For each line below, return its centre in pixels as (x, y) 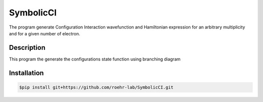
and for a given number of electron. (45, 33)
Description (27, 48)
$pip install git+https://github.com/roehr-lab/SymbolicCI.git (96, 87)
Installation (26, 73)
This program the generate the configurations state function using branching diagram (95, 59)
